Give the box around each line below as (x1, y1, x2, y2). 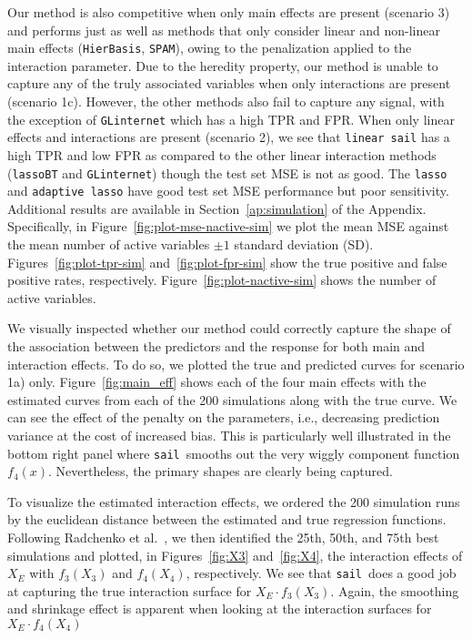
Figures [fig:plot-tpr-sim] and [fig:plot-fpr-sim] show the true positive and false (7, 252, 447, 271)
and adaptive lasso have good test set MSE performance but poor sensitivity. (7, 181, 449, 200)
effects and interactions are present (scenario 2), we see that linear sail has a (7, 127, 450, 147)
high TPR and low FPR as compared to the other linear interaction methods (7, 145, 437, 164)
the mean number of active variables (7, 235, 210, 254)
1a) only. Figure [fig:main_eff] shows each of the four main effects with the (7, 372, 427, 391)
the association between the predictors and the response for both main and (7, 337, 426, 355)
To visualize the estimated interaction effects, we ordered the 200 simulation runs (7, 492, 460, 511)
